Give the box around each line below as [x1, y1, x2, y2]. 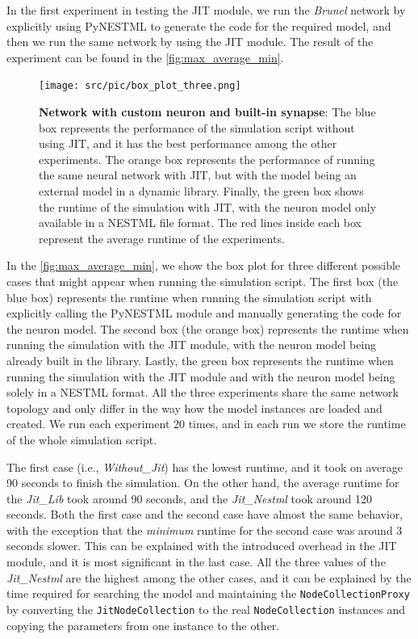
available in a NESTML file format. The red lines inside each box [39, 214, 362, 231]
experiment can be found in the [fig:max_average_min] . [6, 48, 284, 65]
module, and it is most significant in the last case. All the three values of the [6, 553, 386, 570]
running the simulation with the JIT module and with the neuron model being [6, 368, 395, 385]
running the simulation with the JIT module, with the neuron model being [6, 336, 377, 353]
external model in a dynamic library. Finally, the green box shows [39, 183, 364, 199]
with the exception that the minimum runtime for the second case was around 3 [6, 521, 403, 538]
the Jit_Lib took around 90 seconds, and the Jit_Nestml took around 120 [6, 490, 372, 507]
